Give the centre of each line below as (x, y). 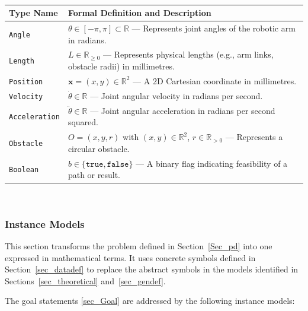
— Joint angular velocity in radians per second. (177, 95)
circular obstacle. (99, 148)
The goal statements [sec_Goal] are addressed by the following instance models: (150, 301)
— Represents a (254, 137)
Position (26, 82)
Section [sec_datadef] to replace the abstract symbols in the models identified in (152, 269)
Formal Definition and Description (139, 13)
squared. (83, 122)
